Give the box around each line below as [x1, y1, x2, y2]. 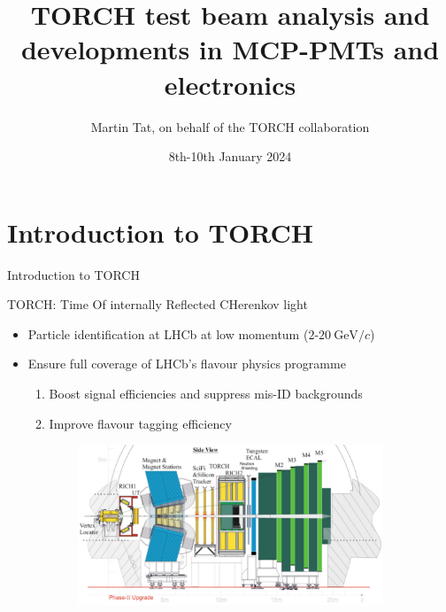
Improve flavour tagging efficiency [49, 414, 232, 432]
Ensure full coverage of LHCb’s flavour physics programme [27, 354, 346, 373]
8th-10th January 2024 [168, 147, 292, 166]
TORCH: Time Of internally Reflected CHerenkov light [7, 295, 308, 314]
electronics [164, 66, 296, 102]
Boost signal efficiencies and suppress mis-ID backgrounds [49, 384, 363, 402]
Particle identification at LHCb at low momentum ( [27, 324, 309, 343]
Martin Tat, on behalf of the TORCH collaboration [90, 117, 370, 136]
